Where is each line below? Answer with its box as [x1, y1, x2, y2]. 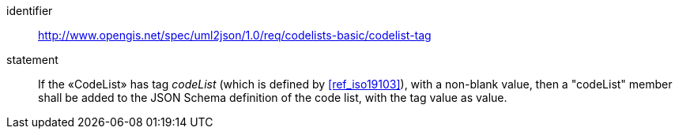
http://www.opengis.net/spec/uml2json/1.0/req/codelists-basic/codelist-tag [38, 28, 432, 42]
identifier [6, 4, 53, 17]
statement [6, 53, 58, 66]
